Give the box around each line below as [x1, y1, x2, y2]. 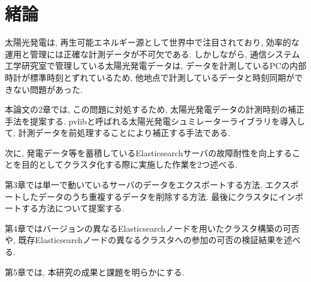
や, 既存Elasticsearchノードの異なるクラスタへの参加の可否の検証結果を [5, 234, 284, 246]
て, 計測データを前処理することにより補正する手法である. [5, 126, 231, 139]
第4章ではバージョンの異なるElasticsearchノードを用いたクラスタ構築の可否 [5, 222, 300, 234]
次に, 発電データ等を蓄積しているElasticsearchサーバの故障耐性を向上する [5, 146, 292, 159]
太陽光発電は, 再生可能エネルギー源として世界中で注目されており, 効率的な [5, 36, 300, 48]
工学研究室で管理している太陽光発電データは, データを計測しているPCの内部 [5, 59, 307, 72]
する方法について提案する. [21, 202, 125, 214]
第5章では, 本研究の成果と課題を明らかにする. [5, 265, 185, 278]
